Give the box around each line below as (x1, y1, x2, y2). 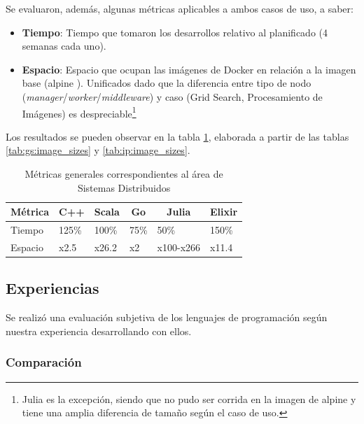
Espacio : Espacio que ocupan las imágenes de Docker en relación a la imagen (22, 62, 356, 76)
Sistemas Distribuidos (77, 180, 171, 195)
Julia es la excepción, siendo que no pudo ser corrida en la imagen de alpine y (22, 391, 356, 406)
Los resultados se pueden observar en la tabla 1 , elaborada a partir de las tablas (6, 129, 349, 143)
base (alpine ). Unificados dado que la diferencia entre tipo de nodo (22, 76, 311, 90)
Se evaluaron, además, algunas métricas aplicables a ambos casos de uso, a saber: (6, 1, 353, 15)
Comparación (6, 353, 82, 371)
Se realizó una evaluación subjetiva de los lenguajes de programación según (6, 310, 328, 325)
